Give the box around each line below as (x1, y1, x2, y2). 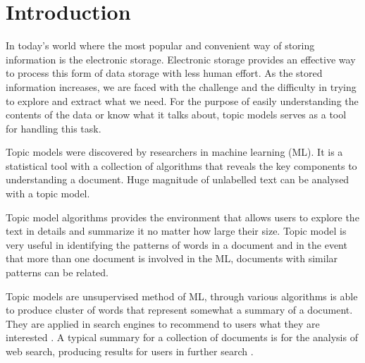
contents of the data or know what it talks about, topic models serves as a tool (6, 107, 347, 122)
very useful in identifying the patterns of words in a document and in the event (6, 237, 347, 252)
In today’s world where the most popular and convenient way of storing (6, 38, 315, 53)
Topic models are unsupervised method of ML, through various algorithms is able (6, 288, 358, 303)
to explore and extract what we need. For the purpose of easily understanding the (6, 93, 359, 108)
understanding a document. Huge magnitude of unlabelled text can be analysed (6, 172, 349, 187)
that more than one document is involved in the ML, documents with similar (6, 251, 338, 266)
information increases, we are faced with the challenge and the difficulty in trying (6, 79, 357, 94)
